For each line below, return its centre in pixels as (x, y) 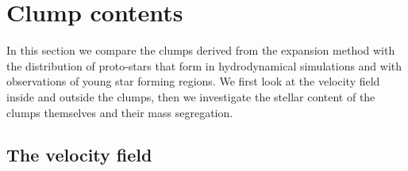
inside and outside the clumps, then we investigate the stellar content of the (191, 96)
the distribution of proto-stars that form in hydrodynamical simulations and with (204, 65)
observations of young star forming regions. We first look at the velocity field (193, 81)
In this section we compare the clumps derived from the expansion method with (201, 50)
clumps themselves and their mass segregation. (120, 112)
